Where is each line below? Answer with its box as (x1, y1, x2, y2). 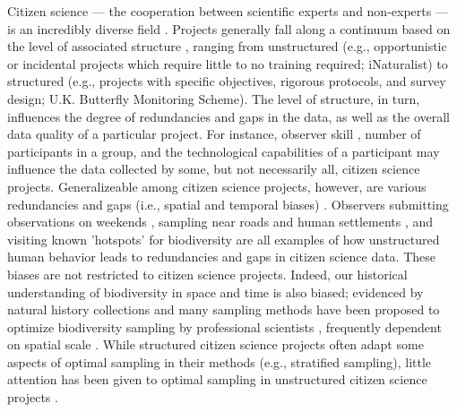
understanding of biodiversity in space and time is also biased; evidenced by (7, 282, 424, 301)
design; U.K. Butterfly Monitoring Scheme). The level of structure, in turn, (7, 89, 420, 107)
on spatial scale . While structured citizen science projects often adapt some (7, 335, 424, 354)
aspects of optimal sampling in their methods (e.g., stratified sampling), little (7, 352, 432, 371)
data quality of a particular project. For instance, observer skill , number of (7, 124, 421, 143)
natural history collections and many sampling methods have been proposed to (7, 300, 440, 319)
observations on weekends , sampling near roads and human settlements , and (7, 212, 434, 231)
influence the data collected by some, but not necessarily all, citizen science (7, 159, 420, 178)
